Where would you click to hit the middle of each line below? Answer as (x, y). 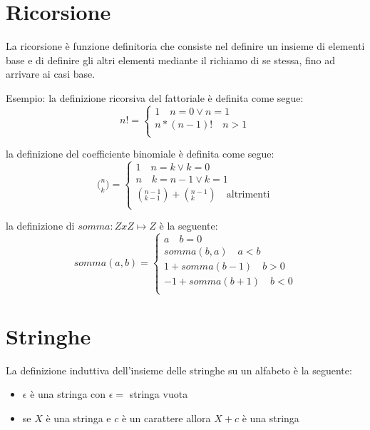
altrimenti (248, 195)
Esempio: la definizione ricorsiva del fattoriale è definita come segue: (155, 97)
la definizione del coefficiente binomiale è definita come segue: (140, 154)
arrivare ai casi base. (51, 74)
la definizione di (40, 226)
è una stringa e (78, 418)
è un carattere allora (166, 418)
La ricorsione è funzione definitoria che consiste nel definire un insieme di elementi (185, 46)
